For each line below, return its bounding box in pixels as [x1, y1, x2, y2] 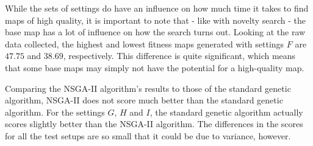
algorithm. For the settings [5, 105, 105, 118]
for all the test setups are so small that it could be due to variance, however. [5, 129, 291, 142]
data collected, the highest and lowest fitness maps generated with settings [5, 37, 284, 50]
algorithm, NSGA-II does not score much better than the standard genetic [5, 94, 283, 106]
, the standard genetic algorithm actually [149, 105, 303, 118]
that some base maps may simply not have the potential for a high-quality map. [5, 61, 304, 74]
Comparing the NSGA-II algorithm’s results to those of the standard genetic [5, 82, 291, 94]
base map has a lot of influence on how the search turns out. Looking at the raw [5, 26, 306, 38]
